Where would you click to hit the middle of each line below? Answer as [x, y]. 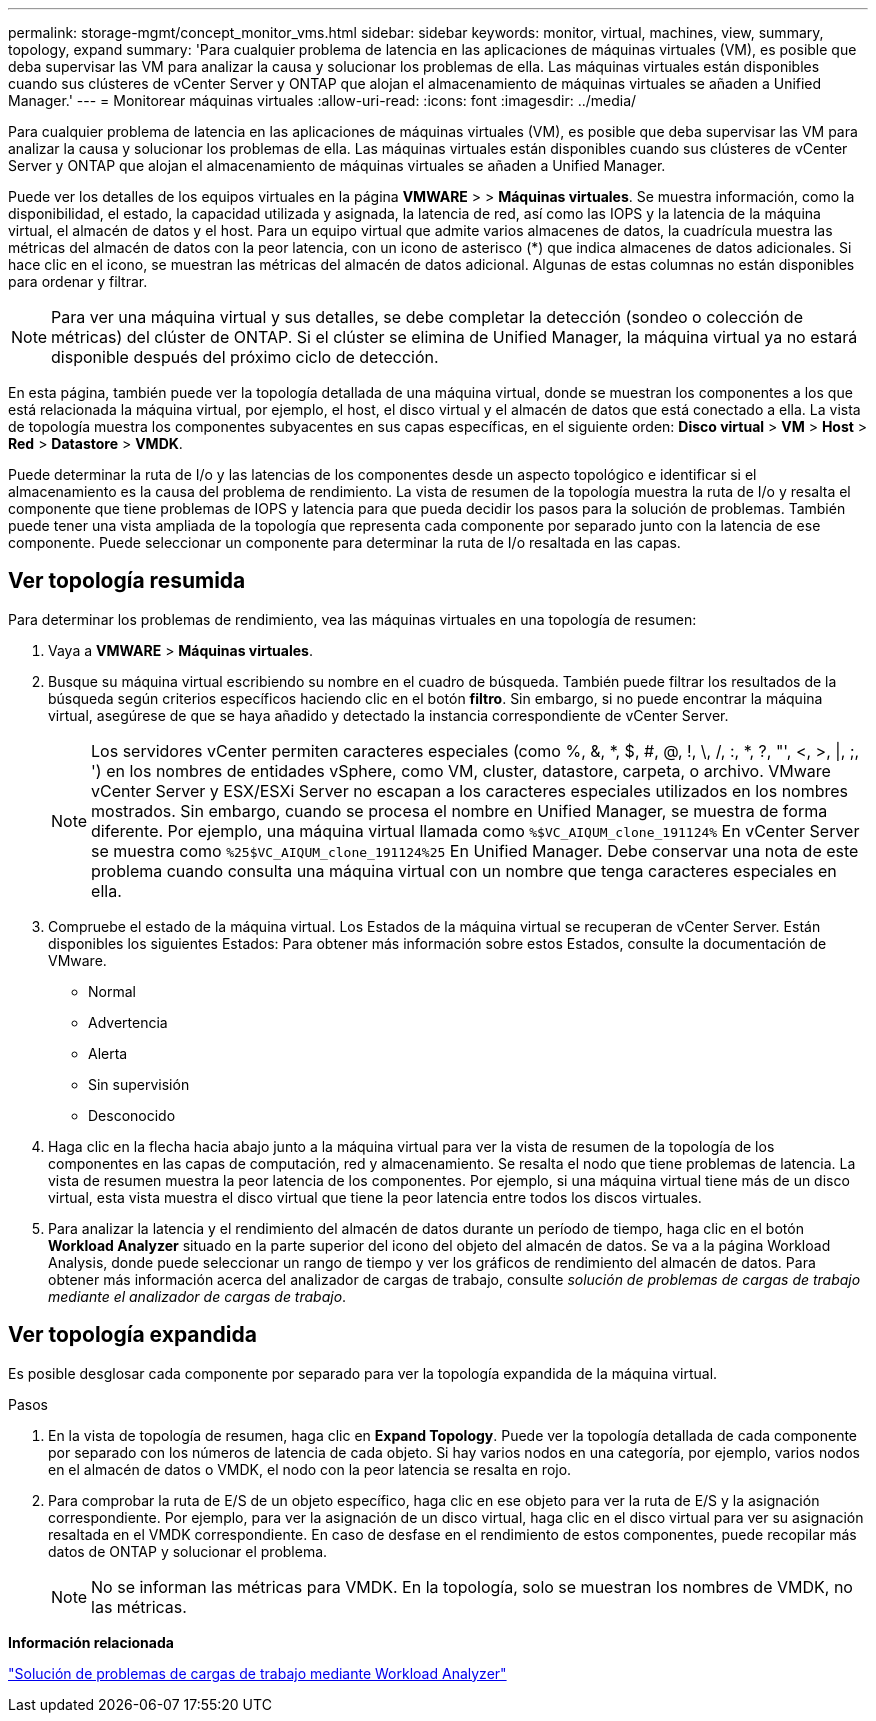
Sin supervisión [139, 1084]
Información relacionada [91, 1642]
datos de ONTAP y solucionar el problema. [188, 1551]
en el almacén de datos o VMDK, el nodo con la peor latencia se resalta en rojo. [310, 1469]
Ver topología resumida [127, 581]
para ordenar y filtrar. [78, 281]
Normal [112, 991]
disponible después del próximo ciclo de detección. [245, 357]
